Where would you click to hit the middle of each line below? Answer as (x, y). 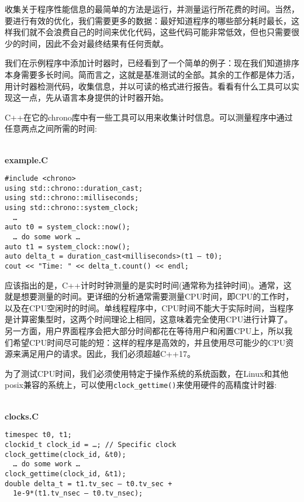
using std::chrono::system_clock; (72, 208)
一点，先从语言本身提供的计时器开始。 (94, 97)
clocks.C (22, 416)
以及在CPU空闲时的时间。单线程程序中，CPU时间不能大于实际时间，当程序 (149, 307)
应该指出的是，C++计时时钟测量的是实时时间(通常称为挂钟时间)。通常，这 (148, 285)
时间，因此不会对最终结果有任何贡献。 (94, 43)
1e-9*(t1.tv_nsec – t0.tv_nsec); (78, 494)
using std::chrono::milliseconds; (72, 198)
